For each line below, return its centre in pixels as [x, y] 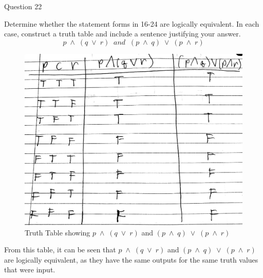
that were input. [30, 270]
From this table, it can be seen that [60, 250]
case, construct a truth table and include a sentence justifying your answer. [123, 34]
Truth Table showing [58, 232]
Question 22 [23, 6]
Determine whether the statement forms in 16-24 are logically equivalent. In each [132, 23]
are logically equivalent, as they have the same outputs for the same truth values [131, 259]
